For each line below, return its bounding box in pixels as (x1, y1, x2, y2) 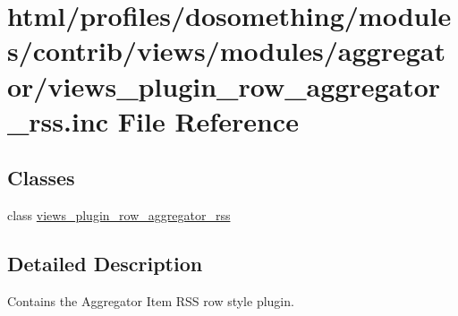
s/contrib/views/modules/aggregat (7, 32, 445, 69)
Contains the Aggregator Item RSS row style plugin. (7, 291, 294, 310)
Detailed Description (7, 250, 203, 278)
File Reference (117, 102, 299, 139)
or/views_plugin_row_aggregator (7, 67, 441, 104)
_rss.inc (7, 102, 109, 139)
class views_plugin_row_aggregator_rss (7, 206, 231, 225)
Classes (7, 164, 75, 192)
